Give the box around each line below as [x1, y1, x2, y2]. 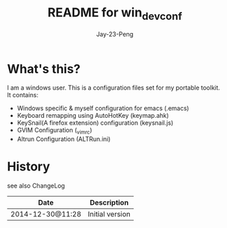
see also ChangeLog [7, 181, 65, 190]
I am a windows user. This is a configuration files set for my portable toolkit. [7, 84, 220, 92]
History [7, 159, 51, 175]
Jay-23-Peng [96, 29, 134, 38]
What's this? [7, 61, 81, 77]
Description [90, 198, 129, 207]
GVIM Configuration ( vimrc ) [16, 126, 92, 136]
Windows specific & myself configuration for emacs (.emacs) [16, 104, 189, 112]
